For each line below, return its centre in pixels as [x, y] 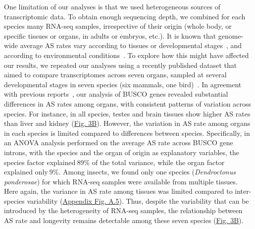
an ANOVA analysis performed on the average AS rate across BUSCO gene [119, 143]
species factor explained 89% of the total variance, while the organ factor [114, 162]
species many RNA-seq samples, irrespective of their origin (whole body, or [118, 26]
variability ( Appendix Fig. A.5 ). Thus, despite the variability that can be [138, 200]
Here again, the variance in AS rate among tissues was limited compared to [118, 191]
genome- [231, 35]
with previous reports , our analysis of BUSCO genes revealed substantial [116, 94]
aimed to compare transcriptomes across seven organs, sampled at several [115, 75]
